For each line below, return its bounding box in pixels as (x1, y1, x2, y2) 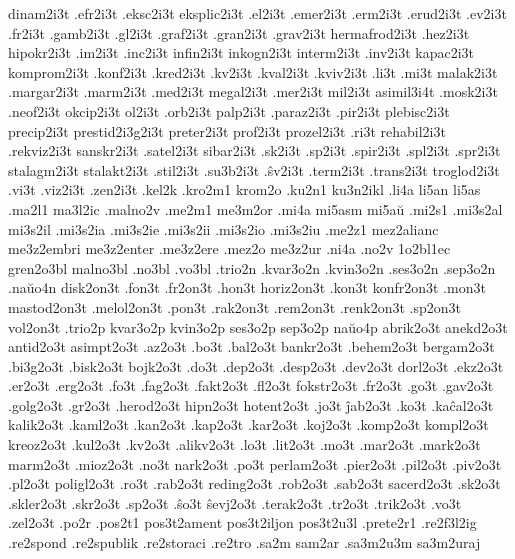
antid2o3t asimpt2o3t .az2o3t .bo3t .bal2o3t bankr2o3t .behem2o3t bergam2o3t (8, 336, 495, 357)
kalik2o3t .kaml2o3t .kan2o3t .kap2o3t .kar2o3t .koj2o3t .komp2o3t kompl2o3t (8, 414, 489, 435)
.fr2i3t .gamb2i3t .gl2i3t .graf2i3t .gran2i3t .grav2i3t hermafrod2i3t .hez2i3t (8, 22, 470, 43)
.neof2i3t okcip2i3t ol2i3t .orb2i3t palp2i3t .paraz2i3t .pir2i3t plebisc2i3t (8, 100, 450, 121)
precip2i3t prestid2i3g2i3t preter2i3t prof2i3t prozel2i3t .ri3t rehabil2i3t (8, 120, 446, 141)
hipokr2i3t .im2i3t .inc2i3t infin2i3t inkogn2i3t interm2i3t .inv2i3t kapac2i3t (8, 42, 475, 63)
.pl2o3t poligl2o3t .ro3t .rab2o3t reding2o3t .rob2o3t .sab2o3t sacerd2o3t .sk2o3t (8, 473, 501, 494)
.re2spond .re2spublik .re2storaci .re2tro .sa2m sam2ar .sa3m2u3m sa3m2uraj (8, 532, 481, 553)
